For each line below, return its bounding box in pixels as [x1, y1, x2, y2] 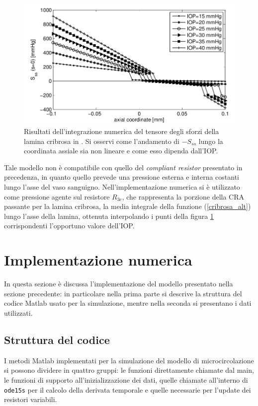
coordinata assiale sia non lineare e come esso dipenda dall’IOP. [24, 145, 218, 156]
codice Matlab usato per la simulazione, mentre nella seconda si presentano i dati [4, 298, 252, 308]
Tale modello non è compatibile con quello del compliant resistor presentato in [4, 162, 243, 172]
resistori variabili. [4, 394, 57, 405]
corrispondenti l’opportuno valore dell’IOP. [4, 220, 135, 231]
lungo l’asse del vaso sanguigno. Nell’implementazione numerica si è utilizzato [4, 182, 240, 192]
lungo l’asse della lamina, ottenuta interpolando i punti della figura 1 [4, 210, 214, 221]
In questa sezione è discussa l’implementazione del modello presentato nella [4, 278, 233, 289]
